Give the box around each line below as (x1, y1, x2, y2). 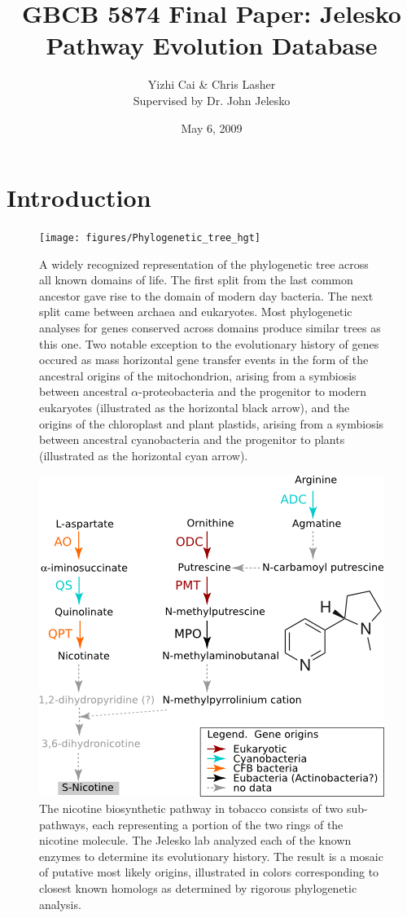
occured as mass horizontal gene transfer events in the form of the (39, 351, 369, 368)
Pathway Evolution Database (46, 29, 378, 62)
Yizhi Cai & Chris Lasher (147, 76, 276, 93)
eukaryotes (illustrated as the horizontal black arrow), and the (39, 399, 350, 416)
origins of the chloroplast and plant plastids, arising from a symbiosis (39, 415, 384, 432)
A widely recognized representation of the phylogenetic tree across (39, 255, 369, 272)
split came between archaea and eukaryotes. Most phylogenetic (39, 303, 352, 320)
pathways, (39, 815, 89, 832)
